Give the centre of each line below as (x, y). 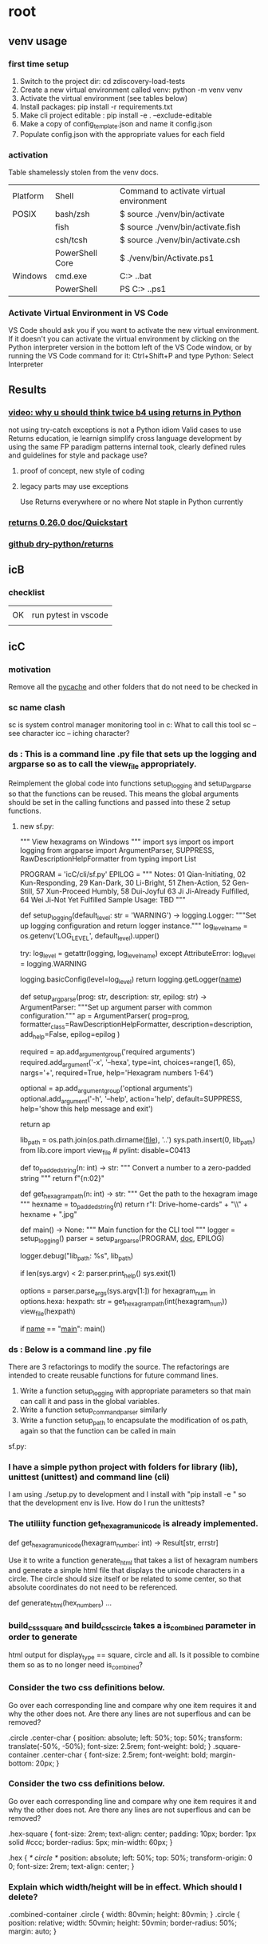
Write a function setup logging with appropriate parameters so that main (135, 1392)
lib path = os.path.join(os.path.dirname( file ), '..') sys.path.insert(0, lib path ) (138, 1141)
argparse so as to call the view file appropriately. (102, 765)
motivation (30, 669)
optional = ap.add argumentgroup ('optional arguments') (106, 1089)
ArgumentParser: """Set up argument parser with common (116, 1007)
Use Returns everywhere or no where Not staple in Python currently (131, 502)
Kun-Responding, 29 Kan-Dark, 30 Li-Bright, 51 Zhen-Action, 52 (125, 882)
